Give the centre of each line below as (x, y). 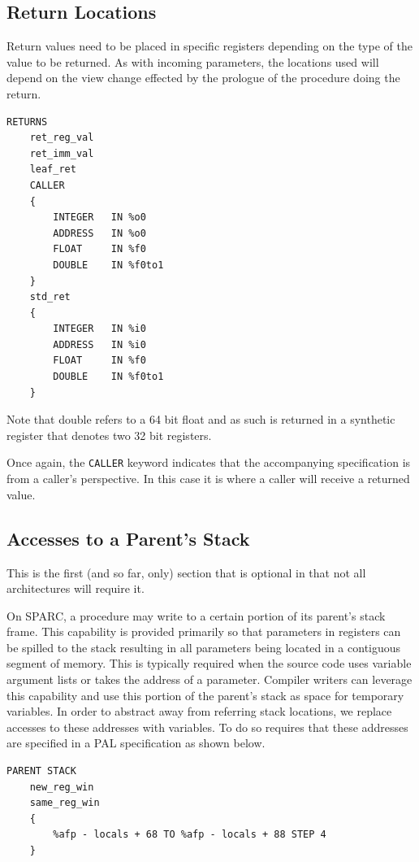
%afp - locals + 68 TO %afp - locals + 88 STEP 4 (190, 835)
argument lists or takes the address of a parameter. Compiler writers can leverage (209, 679)
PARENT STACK (41, 771)
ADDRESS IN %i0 (99, 344)
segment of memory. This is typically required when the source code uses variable (209, 663)
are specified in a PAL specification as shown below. (136, 743)
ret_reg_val (62, 138)
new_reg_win (62, 787)
